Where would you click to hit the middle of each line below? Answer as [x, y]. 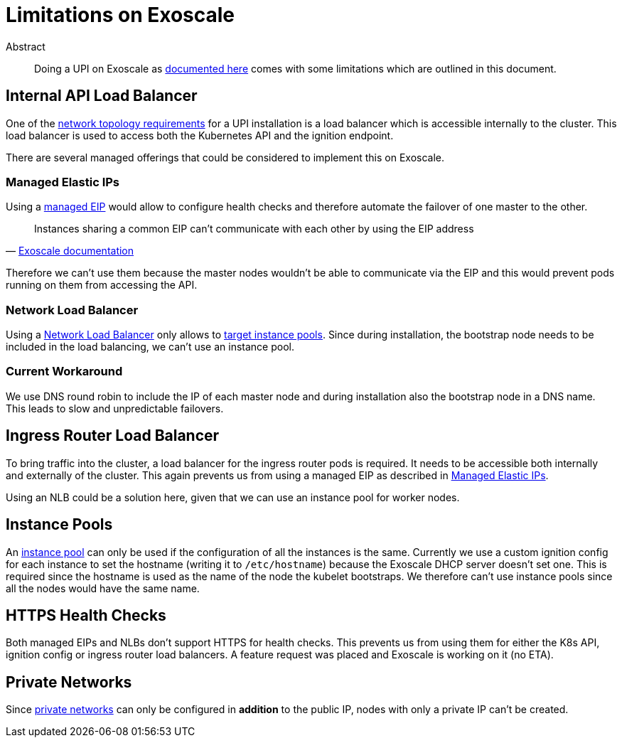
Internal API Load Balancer [102, 96]
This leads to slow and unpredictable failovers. [115, 408]
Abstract [26, 46]
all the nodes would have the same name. [103, 588]
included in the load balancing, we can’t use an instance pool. [150, 347]
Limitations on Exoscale [120, 15]
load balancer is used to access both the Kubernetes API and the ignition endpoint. [200, 135]
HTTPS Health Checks [86, 615]
